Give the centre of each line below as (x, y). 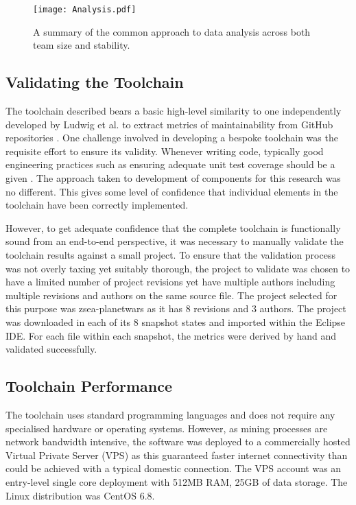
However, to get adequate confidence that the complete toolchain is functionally (173, 227)
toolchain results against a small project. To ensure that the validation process (170, 254)
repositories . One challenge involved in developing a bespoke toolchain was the (172, 138)
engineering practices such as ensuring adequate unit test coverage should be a (170, 164)
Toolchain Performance (89, 386)
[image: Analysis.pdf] (85, 10)
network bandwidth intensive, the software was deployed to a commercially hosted (178, 442)
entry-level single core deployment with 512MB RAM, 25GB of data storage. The (177, 481)
